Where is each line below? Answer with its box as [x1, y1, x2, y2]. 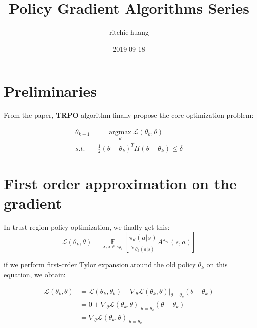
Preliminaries [4, 81, 97, 101]
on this [206, 259, 228, 270]
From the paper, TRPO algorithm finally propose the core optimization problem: [4, 110, 254, 120]
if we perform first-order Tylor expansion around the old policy [4, 259, 196, 270]
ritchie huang [109, 27, 149, 37]
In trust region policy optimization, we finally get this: [4, 221, 170, 232]
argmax [109, 128, 131, 136]
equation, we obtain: [4, 269, 66, 279]
